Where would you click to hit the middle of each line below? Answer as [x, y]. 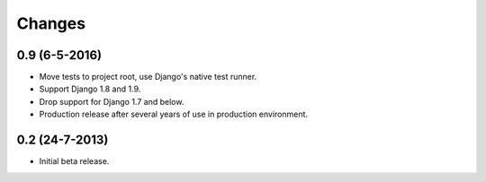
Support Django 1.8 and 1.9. [90, 89]
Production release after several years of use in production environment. [174, 114]
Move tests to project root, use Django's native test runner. [148, 77]
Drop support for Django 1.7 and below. [112, 101]
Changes [51, 23]
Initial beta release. [74, 161]
